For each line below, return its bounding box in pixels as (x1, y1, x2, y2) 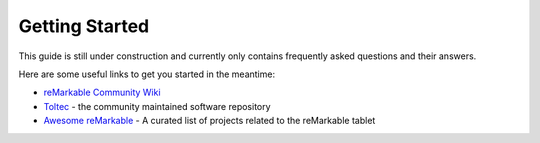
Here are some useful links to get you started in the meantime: (18, 68, 275, 80)
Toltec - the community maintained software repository (43, 100, 271, 112)
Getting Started (18, 15, 150, 37)
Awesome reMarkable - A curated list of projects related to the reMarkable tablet (43, 115, 376, 127)
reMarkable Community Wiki (43, 86, 161, 99)
